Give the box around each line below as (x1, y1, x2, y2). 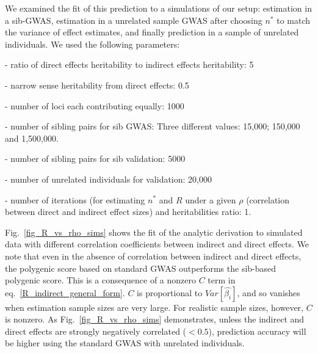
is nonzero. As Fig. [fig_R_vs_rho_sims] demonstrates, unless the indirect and (5, 313, 305, 326)
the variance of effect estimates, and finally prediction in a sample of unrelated (5, 26, 299, 38)
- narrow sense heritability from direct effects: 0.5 (5, 78, 189, 91)
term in (208, 274, 236, 286)
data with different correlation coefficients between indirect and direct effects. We (5, 238, 309, 250)
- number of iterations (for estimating (5, 193, 145, 206)
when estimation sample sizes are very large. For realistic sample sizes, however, (5, 300, 304, 313)
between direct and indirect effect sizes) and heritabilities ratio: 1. (5, 205, 251, 218)
